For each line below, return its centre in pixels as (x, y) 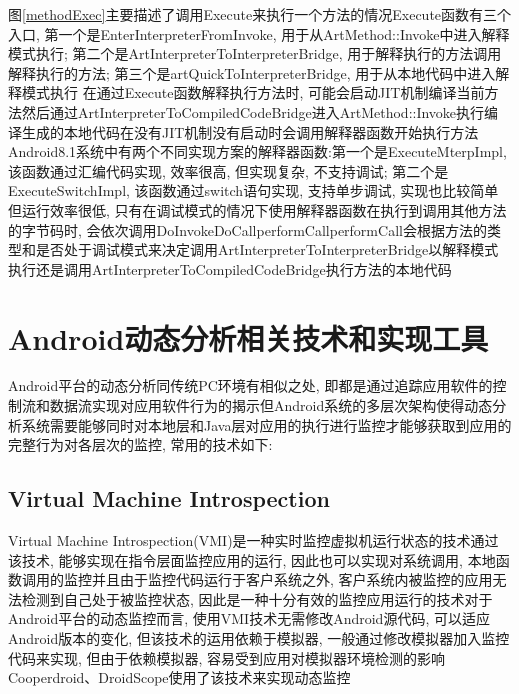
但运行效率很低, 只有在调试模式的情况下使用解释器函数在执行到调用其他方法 (257, 209)
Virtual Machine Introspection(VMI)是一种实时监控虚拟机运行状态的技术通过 (253, 540)
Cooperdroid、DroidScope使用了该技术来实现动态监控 (179, 677)
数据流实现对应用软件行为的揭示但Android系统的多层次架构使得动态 (271, 405)
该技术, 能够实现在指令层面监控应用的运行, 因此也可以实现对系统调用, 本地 (252, 559)
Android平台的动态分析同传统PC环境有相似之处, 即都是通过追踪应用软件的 (250, 385)
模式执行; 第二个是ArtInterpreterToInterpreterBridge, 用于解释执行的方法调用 (255, 53)
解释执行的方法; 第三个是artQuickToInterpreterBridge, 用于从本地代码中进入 (252, 72)
